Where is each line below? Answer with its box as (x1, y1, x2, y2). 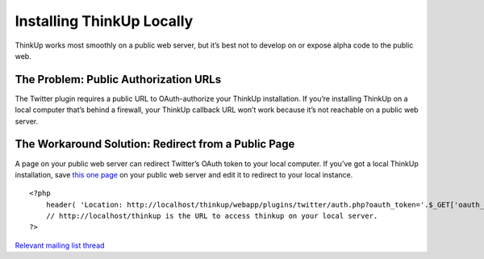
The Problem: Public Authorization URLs (15, 73, 222, 86)
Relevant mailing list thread (15, 240, 105, 250)
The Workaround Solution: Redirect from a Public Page (15, 137, 295, 151)
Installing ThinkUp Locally (15, 12, 194, 30)
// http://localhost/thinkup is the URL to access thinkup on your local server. (45, 211, 378, 221)
